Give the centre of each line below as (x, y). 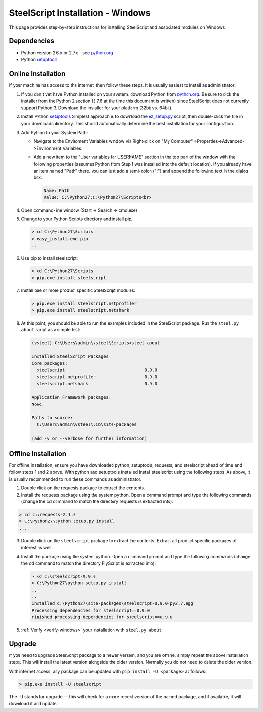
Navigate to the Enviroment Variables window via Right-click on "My (102, 141)
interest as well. (37, 548)
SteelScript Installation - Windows (80, 13)
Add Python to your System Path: (55, 133)
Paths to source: (52, 418)
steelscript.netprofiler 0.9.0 (97, 377)
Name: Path (56, 191)
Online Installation (37, 73)
